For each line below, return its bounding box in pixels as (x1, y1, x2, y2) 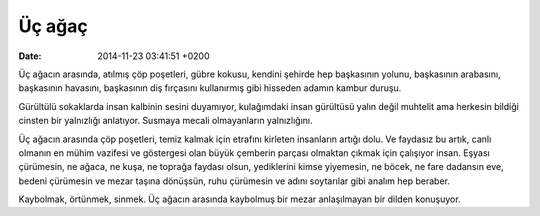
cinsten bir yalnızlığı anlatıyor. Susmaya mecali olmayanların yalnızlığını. (18, 115, 313, 127)
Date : (18, 50, 42, 62)
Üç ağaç (18, 15, 89, 37)
